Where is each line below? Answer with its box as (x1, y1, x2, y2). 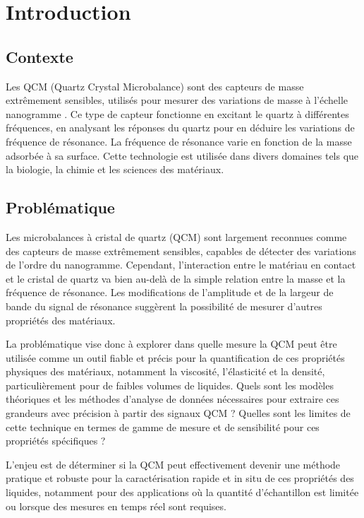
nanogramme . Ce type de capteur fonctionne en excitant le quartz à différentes (6, 106, 349, 121)
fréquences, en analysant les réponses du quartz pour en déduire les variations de (6, 120, 355, 135)
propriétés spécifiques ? (6, 433, 106, 448)
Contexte (6, 45, 73, 67)
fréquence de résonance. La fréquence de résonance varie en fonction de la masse (6, 134, 352, 148)
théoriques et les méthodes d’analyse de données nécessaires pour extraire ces (6, 392, 339, 406)
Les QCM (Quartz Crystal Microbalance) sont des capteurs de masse (6, 78, 304, 93)
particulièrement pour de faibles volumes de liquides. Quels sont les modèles (6, 377, 334, 392)
